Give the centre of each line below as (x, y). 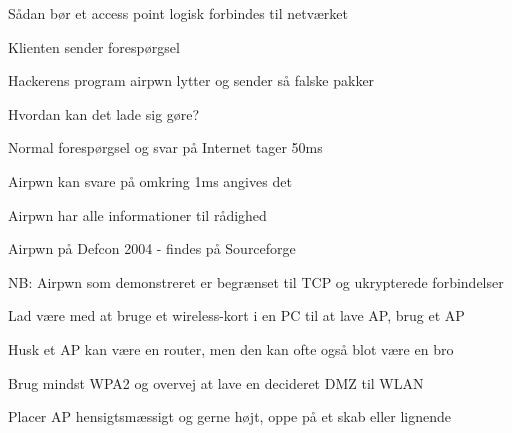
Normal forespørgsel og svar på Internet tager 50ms (165, 147)
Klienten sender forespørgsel (94, 46)
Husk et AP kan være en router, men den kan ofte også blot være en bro (231, 348)
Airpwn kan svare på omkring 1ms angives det (150, 180)
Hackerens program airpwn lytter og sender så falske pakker (191, 80)
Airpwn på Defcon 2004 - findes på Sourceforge (152, 248)
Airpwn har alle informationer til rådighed (137, 214)
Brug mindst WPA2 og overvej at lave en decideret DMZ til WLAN (216, 382)
